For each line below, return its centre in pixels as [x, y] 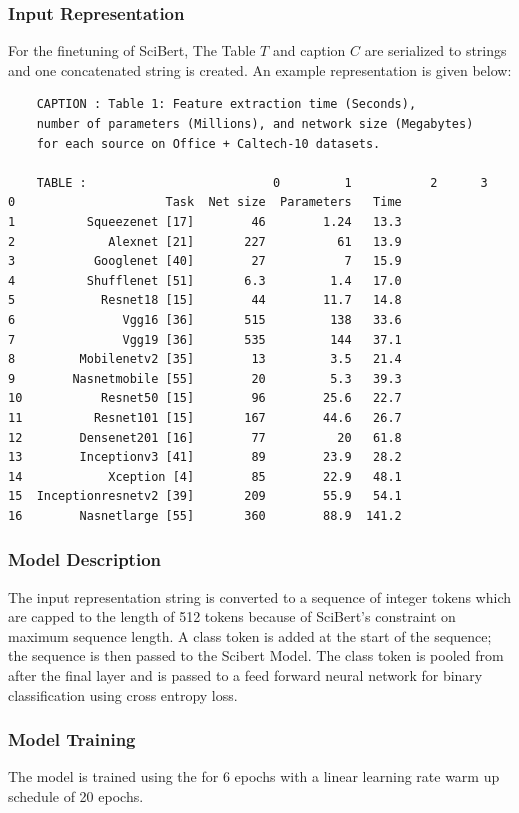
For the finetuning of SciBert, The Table [132, 50]
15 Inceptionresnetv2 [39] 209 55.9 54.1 [205, 496]
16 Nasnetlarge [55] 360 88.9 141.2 [205, 515]
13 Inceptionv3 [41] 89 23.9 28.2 [205, 457]
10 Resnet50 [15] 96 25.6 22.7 [205, 398]
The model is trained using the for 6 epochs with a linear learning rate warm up [254, 776]
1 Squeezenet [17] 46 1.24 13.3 [205, 221]
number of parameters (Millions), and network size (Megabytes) [255, 124]
